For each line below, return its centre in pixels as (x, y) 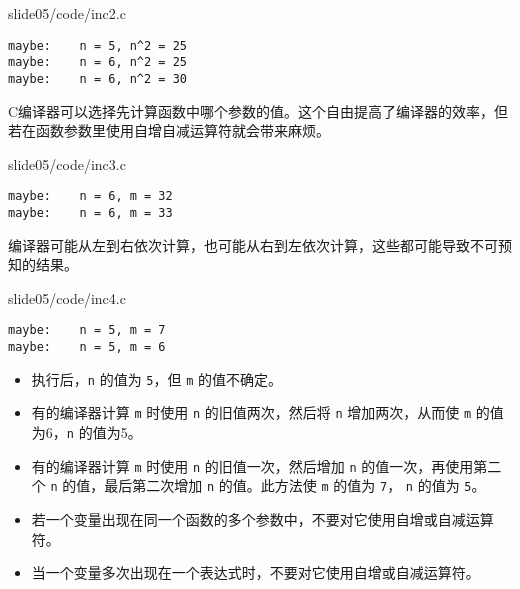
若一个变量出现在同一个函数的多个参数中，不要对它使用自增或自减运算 (262, 519)
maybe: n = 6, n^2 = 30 (97, 78)
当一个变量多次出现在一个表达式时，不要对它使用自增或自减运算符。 (255, 572)
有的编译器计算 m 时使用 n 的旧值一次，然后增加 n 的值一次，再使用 (252, 465)
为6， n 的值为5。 (86, 432)
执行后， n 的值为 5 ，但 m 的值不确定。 (156, 378)
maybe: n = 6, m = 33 (90, 213)
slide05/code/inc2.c (67, 13)
